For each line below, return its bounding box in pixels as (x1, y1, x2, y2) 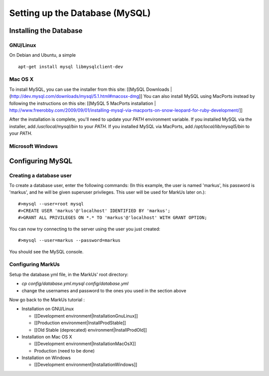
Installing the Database (9, 26, 83, 35)
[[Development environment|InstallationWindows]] (34, 362, 137, 368)
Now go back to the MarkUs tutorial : (9, 297, 85, 303)
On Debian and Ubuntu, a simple (9, 52, 76, 58)
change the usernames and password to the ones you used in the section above (21, 287, 186, 294)
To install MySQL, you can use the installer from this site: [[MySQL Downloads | (9, 86, 172, 92)
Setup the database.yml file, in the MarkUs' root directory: (9, 271, 129, 277)
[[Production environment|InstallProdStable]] (34, 320, 127, 326)
